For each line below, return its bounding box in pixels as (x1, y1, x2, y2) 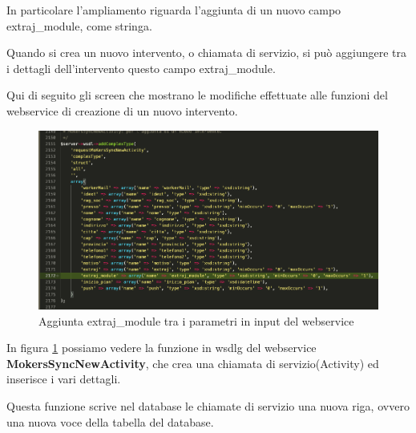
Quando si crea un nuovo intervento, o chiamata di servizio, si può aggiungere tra (6, 44, 406, 61)
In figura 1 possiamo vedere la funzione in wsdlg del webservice (6, 339, 317, 356)
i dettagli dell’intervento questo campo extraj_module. (6, 59, 276, 76)
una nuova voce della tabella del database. (6, 413, 214, 430)
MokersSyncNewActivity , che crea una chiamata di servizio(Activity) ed (6, 354, 379, 371)
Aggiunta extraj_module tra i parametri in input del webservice (38, 312, 354, 329)
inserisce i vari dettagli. (6, 370, 121, 387)
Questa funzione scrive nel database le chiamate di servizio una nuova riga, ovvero (6, 398, 410, 415)
